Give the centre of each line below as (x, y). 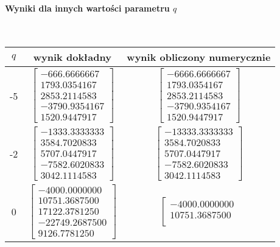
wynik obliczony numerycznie (199, 57)
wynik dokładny (72, 57)
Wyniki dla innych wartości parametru (87, 8)
